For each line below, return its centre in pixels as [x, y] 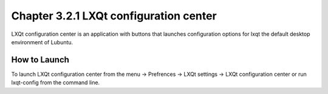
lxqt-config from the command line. [56, 82]
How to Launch [40, 60]
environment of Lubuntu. [42, 42]
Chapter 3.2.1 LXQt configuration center [114, 16]
